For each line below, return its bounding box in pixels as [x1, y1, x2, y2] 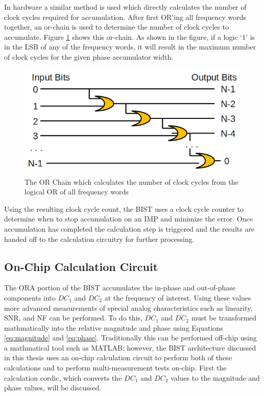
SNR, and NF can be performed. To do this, [4, 312, 142, 323]
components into [4, 292, 56, 303]
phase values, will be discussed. [4, 382, 102, 393]
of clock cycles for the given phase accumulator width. [4, 51, 174, 62]
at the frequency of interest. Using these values [104, 292, 251, 303]
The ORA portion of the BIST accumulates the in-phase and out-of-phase [4, 282, 235, 293]
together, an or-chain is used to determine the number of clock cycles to [4, 21, 229, 32]
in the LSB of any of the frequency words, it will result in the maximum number [4, 41, 256, 52]
